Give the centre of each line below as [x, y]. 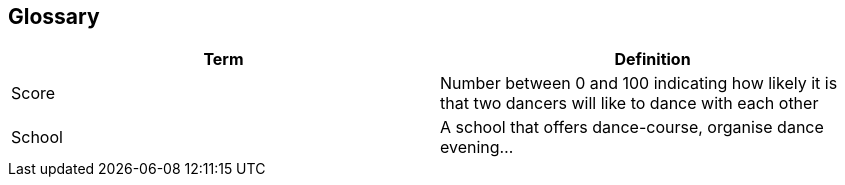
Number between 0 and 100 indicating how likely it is [639, 83]
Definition [652, 59]
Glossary [54, 16]
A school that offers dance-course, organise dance [632, 127]
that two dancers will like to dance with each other [629, 103]
